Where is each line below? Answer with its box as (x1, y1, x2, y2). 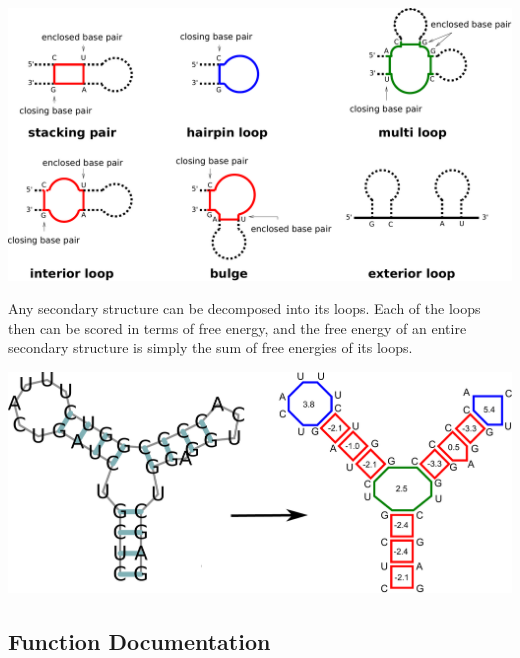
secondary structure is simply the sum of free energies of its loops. (8, 337, 413, 358)
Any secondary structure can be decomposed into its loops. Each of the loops (8, 298, 481, 319)
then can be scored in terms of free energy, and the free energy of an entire (8, 317, 467, 338)
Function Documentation (8, 625, 271, 656)
